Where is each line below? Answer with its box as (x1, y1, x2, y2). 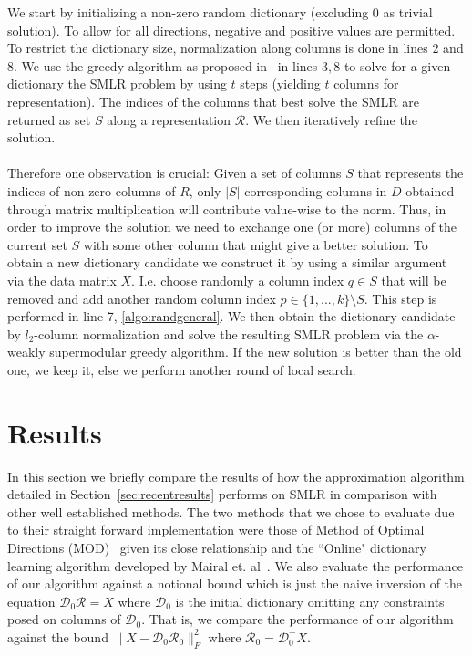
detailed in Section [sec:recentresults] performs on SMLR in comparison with (7, 484, 437, 504)
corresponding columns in (244, 181, 387, 200)
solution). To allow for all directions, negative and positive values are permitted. (7, 20, 456, 39)
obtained (405, 181, 455, 200)
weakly (7, 342, 46, 361)
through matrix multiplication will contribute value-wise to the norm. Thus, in (7, 199, 446, 218)
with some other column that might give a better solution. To (83, 234, 428, 254)
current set (7, 234, 67, 254)
